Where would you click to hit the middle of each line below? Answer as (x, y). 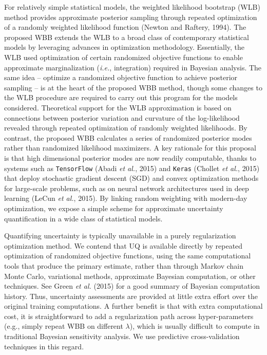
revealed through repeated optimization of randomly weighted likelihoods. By (126, 128)
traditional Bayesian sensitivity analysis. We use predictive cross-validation (122, 336)
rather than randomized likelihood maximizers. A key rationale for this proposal (130, 148)
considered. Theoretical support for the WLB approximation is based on (118, 107)
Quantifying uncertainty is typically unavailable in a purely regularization (120, 236)
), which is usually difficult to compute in (195, 326)
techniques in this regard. (44, 346)
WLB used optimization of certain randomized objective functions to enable (123, 57)
